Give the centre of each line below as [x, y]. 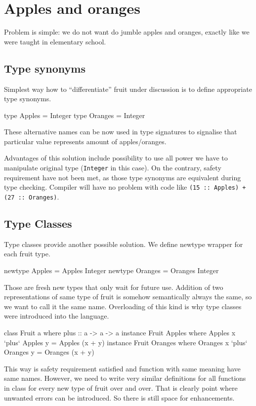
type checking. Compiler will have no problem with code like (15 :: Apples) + [125, 187]
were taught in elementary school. [55, 41]
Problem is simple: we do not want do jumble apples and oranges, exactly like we [127, 32]
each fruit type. [27, 254]
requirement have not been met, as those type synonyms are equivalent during [123, 177]
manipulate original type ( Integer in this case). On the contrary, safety [113, 168]
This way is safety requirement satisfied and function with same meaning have [122, 368]
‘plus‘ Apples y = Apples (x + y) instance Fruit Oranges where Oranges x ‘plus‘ [126, 342]
